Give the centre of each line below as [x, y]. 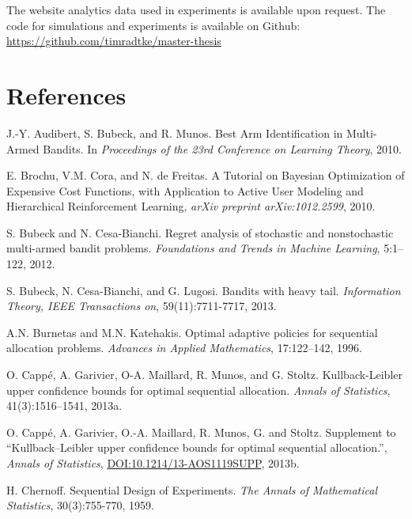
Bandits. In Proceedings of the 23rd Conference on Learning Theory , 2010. [222, 148]
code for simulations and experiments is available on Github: [153, 25]
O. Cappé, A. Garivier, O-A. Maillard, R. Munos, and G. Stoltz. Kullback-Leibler [205, 375]
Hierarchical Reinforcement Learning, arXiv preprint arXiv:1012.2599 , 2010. [191, 206]
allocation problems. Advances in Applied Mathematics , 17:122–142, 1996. [184, 348]
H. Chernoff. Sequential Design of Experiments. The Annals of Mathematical [192, 489]
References [66, 95]
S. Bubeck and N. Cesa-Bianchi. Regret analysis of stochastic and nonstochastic [200, 232]
